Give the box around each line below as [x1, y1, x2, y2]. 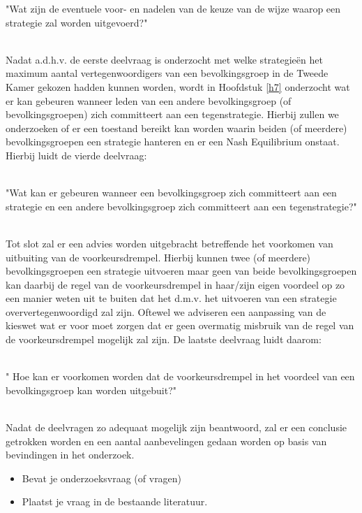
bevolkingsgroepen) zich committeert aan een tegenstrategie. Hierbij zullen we [6, 107, 339, 122]
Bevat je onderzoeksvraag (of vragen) [22, 470, 182, 485]
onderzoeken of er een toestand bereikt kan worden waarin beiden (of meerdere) [6, 120, 347, 135]
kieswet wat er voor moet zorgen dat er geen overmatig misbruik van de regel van [6, 318, 354, 333]
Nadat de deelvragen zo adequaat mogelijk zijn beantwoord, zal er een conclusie [6, 420, 347, 435]
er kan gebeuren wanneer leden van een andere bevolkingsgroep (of [6, 93, 292, 108]
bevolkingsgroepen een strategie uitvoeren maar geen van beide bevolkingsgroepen [6, 263, 357, 278]
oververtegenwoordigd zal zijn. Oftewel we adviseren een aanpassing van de [6, 304, 326, 319]
